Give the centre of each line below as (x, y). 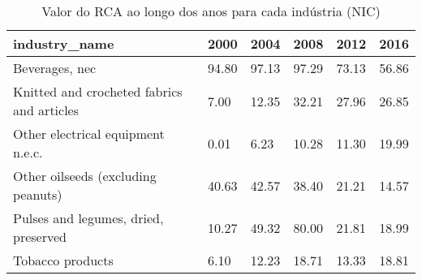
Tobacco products (63, 260)
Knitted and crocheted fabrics (98, 91)
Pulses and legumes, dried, (88, 218)
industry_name (64, 43)
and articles (46, 110)
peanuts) (38, 194)
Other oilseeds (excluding (85, 176)
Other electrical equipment (89, 134)
